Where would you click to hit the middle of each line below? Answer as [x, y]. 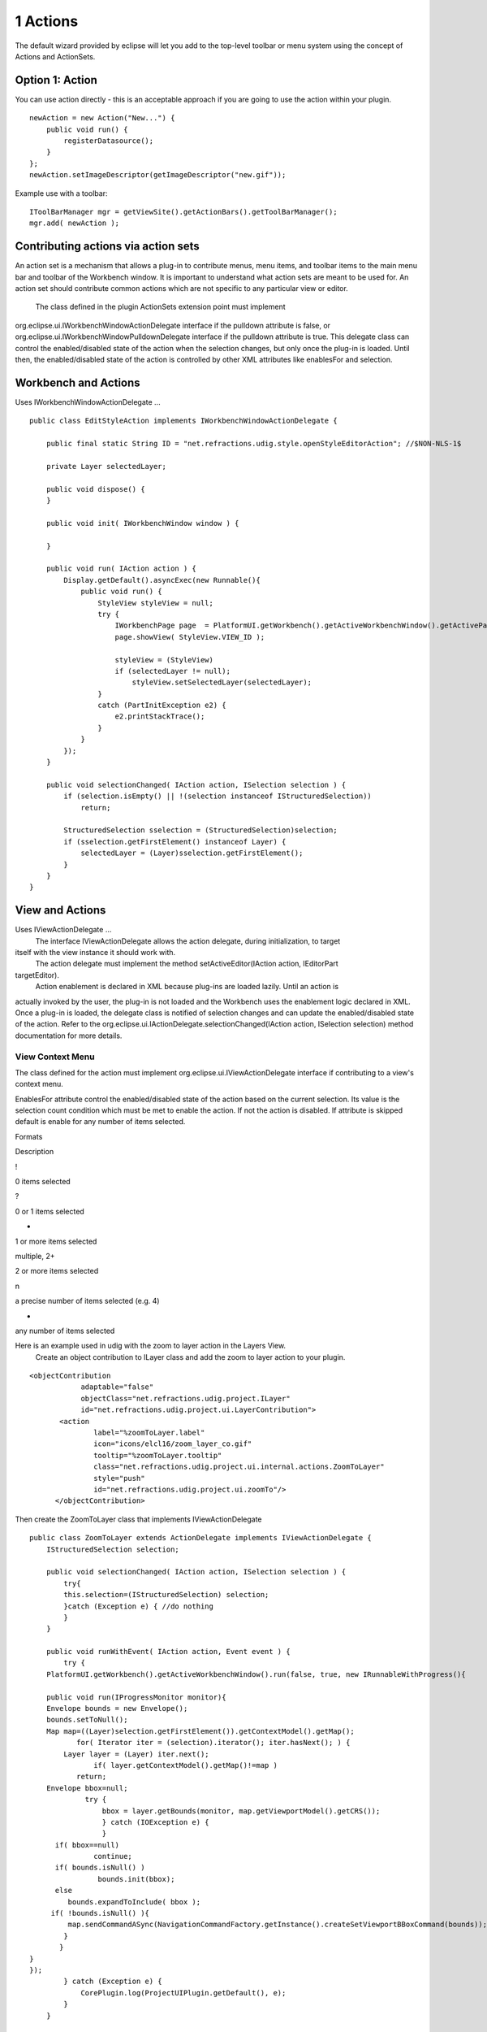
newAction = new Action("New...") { [102, 118]
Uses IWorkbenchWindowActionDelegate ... [88, 402]
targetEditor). [37, 975]
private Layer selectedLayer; [106, 466]
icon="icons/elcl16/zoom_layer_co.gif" [173, 1444]
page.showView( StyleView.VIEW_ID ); [190, 637]
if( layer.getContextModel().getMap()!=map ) [185, 1765]
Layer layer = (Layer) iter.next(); [137, 1754]
